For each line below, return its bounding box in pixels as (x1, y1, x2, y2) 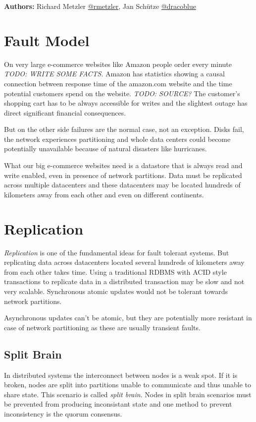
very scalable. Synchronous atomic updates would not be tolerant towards (4, 286, 228, 296)
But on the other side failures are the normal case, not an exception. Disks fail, (4, 124, 244, 134)
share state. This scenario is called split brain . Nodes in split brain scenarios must (4, 389, 252, 399)
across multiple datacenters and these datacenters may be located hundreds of (4, 180, 241, 190)
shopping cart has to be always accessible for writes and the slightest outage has (4, 98, 248, 108)
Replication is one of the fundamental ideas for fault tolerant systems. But (4, 247, 229, 257)
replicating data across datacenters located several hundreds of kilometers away (4, 257, 245, 267)
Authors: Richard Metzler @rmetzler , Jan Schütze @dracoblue (4, 1, 196, 11)
